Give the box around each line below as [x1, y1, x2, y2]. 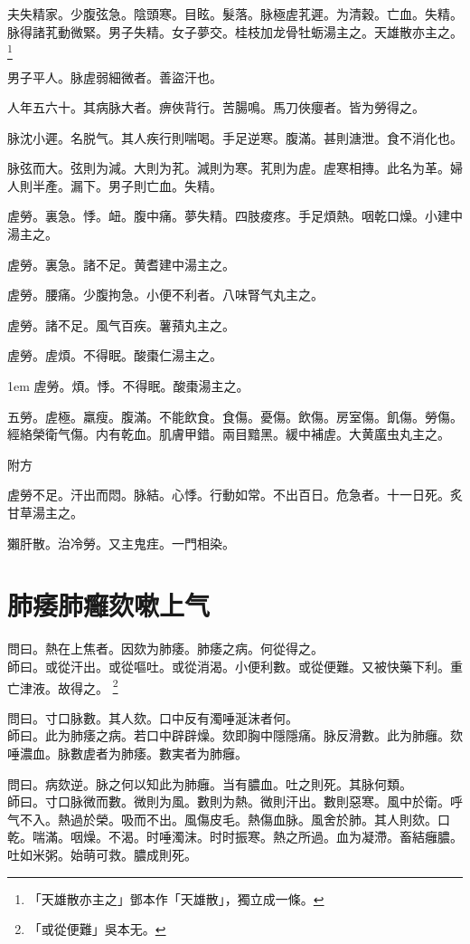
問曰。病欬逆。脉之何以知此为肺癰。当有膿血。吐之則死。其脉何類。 [7, 774, 412, 793]
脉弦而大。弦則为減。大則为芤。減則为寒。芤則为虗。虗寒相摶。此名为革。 [7, 158, 450, 177]
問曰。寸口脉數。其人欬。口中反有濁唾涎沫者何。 [7, 708, 298, 727]
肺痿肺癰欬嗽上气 [7, 586, 211, 624]
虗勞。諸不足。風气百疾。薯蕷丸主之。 [7, 315, 235, 334]
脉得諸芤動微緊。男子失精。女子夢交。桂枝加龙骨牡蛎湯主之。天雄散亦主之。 [7, 22, 463, 41]
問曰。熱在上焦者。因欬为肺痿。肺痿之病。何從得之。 [7, 639, 324, 658]
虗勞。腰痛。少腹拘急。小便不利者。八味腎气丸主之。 [7, 285, 324, 304]
